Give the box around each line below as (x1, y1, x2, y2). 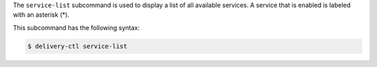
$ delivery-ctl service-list (27, 42, 128, 50)
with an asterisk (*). (13, 10, 70, 19)
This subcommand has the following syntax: (13, 23, 140, 31)
